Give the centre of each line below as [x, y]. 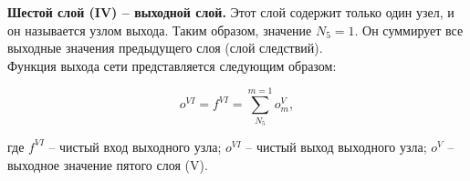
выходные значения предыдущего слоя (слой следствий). [165, 48]
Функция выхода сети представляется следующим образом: [172, 65]
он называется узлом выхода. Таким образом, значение [160, 30]
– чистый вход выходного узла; [135, 146]
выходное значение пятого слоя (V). [108, 164]
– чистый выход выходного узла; [336, 146]
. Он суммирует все [409, 30]
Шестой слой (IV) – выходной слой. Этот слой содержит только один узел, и [231, 12]
